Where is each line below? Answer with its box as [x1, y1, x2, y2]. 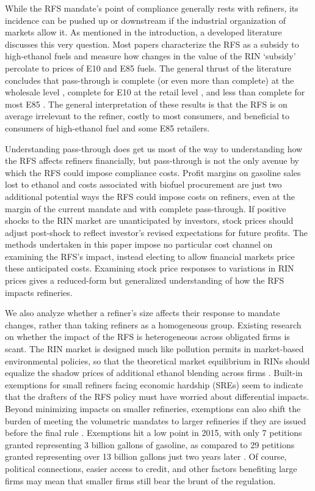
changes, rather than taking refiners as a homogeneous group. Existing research [5, 318, 302, 331]
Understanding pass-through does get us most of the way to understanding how [5, 142, 303, 155]
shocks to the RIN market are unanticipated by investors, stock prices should [5, 214, 294, 227]
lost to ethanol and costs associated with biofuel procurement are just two [5, 178, 282, 191]
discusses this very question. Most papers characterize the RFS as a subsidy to [5, 37, 299, 50]
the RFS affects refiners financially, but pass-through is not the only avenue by [5, 154, 299, 167]
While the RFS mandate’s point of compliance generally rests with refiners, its [5, 2, 299, 14]
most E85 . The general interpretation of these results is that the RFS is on [5, 97, 288, 110]
